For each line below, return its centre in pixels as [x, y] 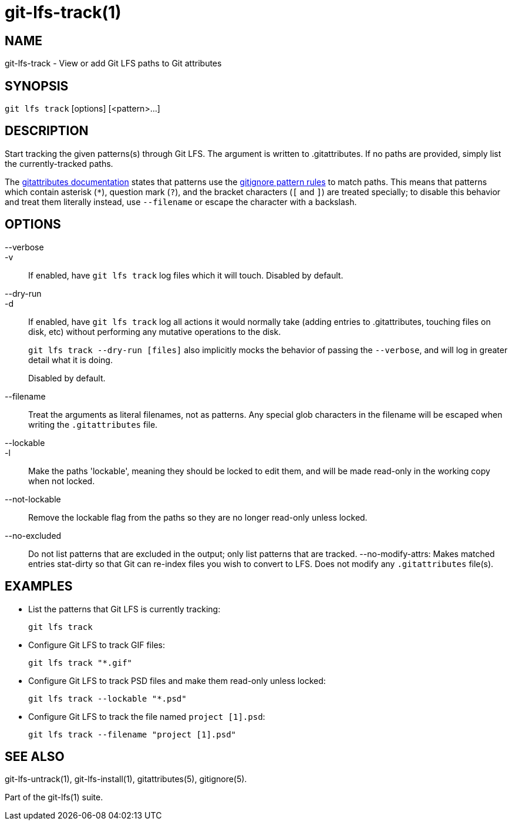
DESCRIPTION [47, 131]
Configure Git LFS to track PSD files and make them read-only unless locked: [177, 680]
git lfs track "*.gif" [80, 663]
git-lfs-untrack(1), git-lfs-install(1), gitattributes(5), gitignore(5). [126, 779]
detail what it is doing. [70, 360]
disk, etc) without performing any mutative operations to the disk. [155, 331]
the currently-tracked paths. [59, 163]
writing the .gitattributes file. [93, 424]
